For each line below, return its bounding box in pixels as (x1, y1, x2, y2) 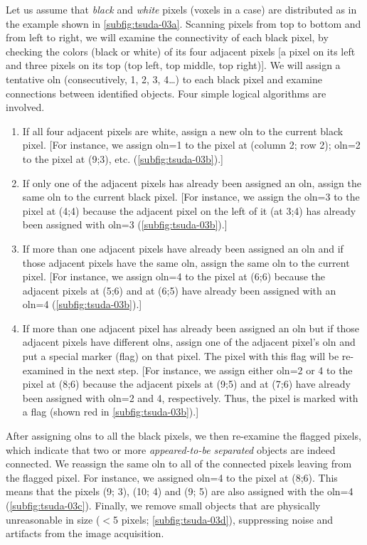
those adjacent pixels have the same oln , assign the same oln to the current (22, 255, 350, 270)
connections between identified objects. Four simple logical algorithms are (6, 85, 326, 100)
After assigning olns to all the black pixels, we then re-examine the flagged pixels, (6, 428, 361, 443)
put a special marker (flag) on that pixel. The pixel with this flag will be (22, 349, 339, 364)
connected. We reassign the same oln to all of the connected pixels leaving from (6, 456, 352, 471)
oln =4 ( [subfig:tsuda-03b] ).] (22, 297, 142, 312)
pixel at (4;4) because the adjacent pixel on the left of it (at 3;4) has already (22, 203, 356, 218)
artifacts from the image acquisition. (6, 526, 164, 541)
